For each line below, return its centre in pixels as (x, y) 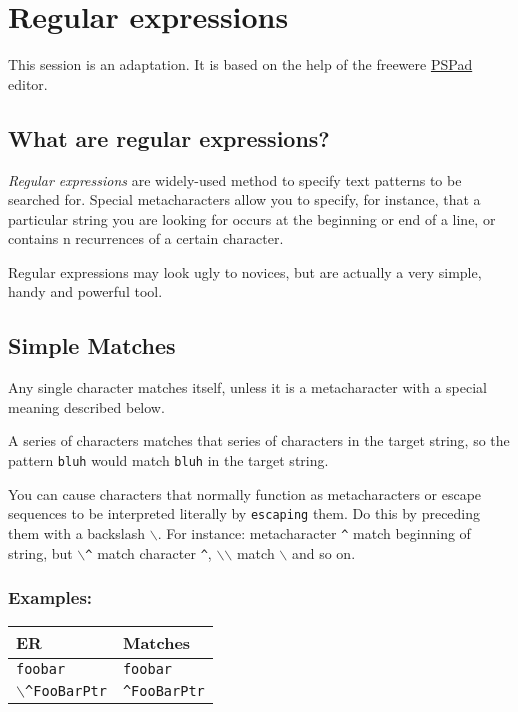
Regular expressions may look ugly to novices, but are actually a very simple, (245, 271)
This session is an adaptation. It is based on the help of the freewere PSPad (240, 64)
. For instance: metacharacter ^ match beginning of (314, 532)
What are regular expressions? (169, 137)
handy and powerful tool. (85, 291)
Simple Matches (92, 345)
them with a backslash (77, 532)
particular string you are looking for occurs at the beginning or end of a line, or (252, 218)
